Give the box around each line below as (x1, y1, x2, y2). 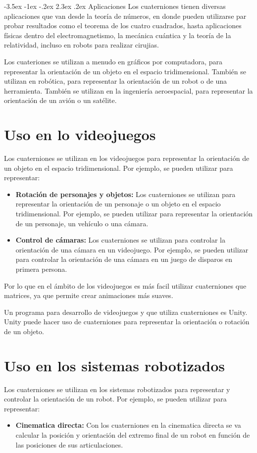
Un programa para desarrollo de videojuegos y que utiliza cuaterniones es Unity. (4, 306, 248, 317)
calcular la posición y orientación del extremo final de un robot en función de (15, 430, 250, 440)
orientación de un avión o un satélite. (4, 95, 117, 105)
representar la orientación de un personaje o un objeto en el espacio (15, 199, 221, 209)
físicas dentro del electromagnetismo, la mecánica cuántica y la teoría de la (4, 30, 231, 40)
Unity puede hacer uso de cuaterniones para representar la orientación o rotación (4, 316, 250, 327)
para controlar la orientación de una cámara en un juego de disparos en (15, 254, 232, 264)
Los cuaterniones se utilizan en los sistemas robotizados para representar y (4, 384, 230, 394)
